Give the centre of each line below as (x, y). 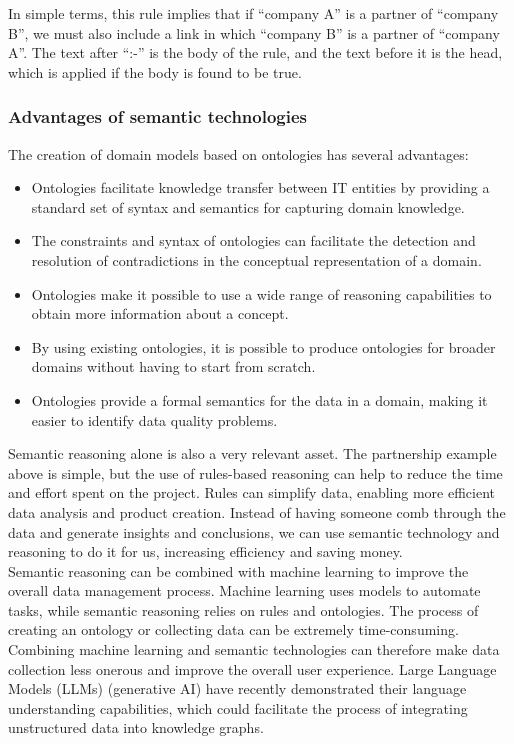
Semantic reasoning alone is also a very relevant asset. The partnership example (252, 453)
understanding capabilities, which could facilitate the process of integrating (238, 707)
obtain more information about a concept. (160, 313)
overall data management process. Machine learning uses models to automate (244, 590)
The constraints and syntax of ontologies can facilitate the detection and (253, 240)
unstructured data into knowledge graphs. (136, 727)
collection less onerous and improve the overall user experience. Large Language (252, 668)
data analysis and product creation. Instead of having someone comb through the (257, 511)
